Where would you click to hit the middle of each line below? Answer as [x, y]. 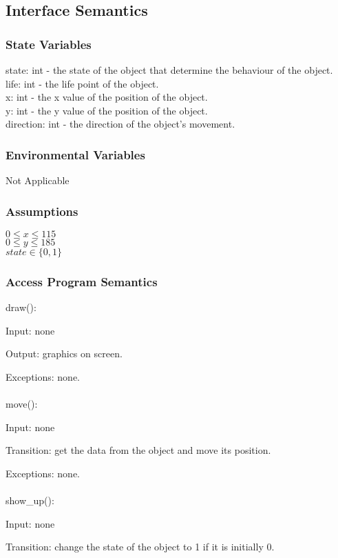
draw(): [21, 307]
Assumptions [42, 211]
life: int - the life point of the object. [82, 83]
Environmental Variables [75, 154]
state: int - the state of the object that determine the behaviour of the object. [169, 70]
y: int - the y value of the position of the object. [107, 110]
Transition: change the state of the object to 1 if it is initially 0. [140, 547]
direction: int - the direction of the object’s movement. [120, 124]
